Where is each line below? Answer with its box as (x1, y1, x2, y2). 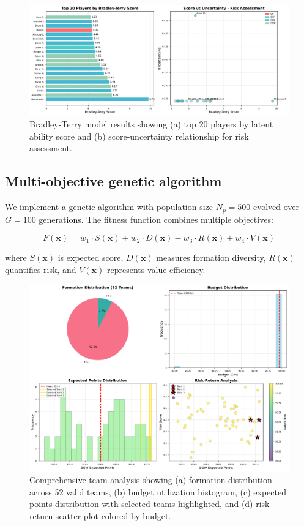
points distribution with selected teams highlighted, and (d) (29, 497, 253, 510)
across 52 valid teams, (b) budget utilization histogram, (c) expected (29, 485, 286, 498)
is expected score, (57, 251, 124, 264)
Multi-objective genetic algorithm (5, 171, 222, 190)
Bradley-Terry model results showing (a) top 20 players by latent (29, 118, 273, 130)
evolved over (253, 200, 300, 213)
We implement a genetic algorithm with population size (5, 200, 213, 213)
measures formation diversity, (156, 251, 266, 264)
